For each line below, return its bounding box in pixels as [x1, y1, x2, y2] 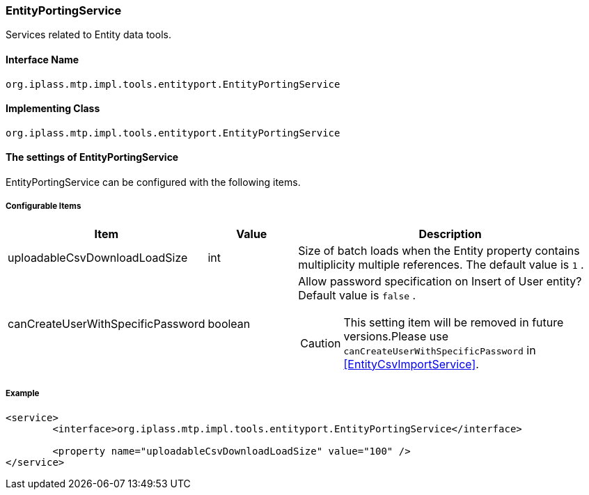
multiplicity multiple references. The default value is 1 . [298, 257, 584, 272]
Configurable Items [6, 201, 81, 212]
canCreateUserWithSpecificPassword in [343, 343, 536, 357]
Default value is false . [298, 288, 416, 302]
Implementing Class [6, 102, 100, 115]
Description [418, 226, 482, 241]
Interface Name [6, 53, 79, 65]
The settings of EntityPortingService [6, 151, 179, 164]
